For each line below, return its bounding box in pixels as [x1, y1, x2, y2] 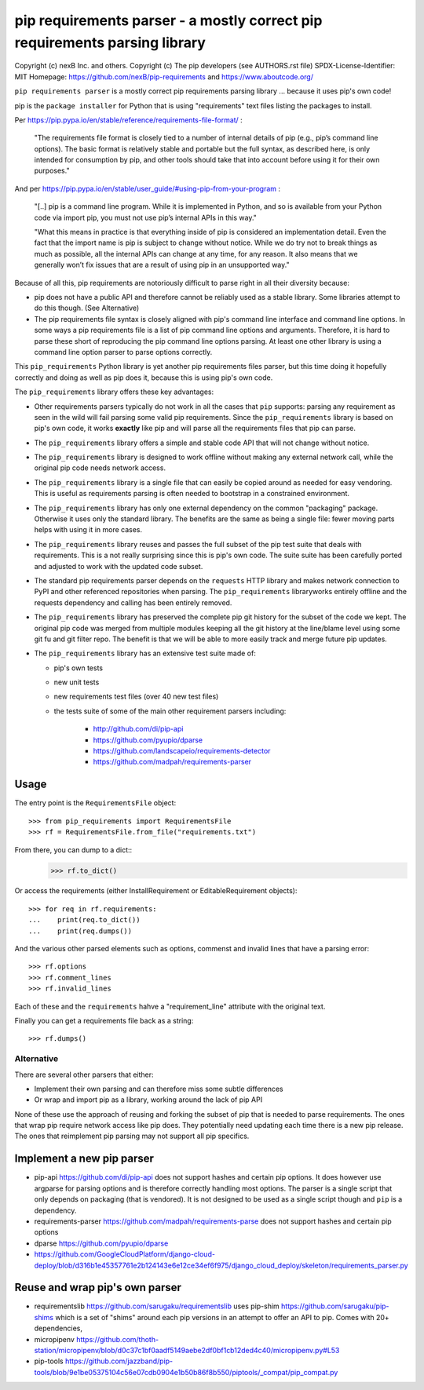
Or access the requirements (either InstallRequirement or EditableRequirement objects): [14, 886, 298, 896]
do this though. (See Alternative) [34, 303, 140, 313]
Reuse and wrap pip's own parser [14, 1281, 182, 1294]
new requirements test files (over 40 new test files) [53, 691, 219, 702]
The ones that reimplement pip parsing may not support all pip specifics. [14, 1131, 250, 1141]
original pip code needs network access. [34, 463, 166, 472]
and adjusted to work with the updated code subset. [34, 561, 203, 571]
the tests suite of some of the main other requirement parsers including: [53, 706, 287, 716]
